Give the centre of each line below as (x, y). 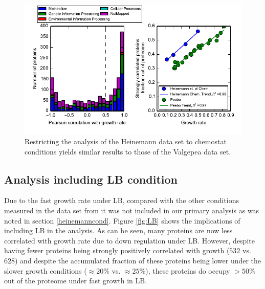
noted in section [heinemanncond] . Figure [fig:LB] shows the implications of (122, 220)
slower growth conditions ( (46, 270)
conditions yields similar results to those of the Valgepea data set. (128, 151)
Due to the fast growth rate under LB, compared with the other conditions (122, 200)
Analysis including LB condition (91, 179)
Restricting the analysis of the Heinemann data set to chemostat (126, 141)
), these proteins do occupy (188, 270)
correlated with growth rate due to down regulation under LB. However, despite (129, 240)
